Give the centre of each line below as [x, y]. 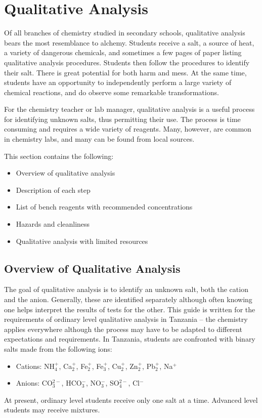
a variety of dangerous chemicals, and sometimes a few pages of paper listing [123, 52]
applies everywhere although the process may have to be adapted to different [123, 329]
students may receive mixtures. [52, 410]
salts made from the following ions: [58, 348]
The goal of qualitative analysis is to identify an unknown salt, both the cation [126, 289]
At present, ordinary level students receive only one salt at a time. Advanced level [131, 400]
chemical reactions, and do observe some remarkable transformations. [112, 92]
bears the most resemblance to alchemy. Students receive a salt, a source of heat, [129, 42]
